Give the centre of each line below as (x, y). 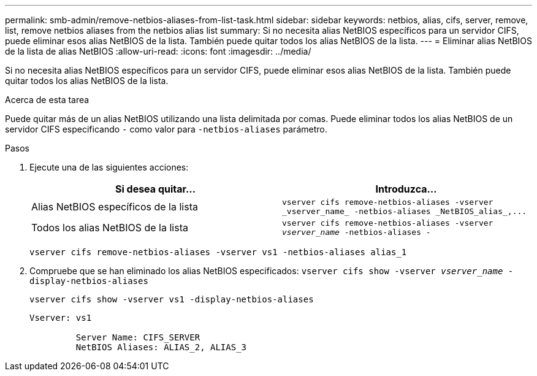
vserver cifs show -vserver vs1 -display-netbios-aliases (172, 299)
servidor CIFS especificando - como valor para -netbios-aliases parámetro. (166, 129)
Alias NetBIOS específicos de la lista (115, 207)
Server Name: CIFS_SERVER (138, 337)
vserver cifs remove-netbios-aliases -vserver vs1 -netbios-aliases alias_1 (218, 252)
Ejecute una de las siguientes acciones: (109, 167)
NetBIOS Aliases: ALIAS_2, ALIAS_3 (161, 347)
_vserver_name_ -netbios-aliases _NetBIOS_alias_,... (405, 211)
